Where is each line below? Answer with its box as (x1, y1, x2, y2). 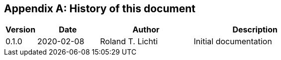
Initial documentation (193, 36, 272, 47)
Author (132, 25, 160, 35)
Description (232, 25, 278, 35)
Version (5, 25, 36, 35)
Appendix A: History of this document (4, 2, 195, 15)
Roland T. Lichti (100, 36, 158, 47)
